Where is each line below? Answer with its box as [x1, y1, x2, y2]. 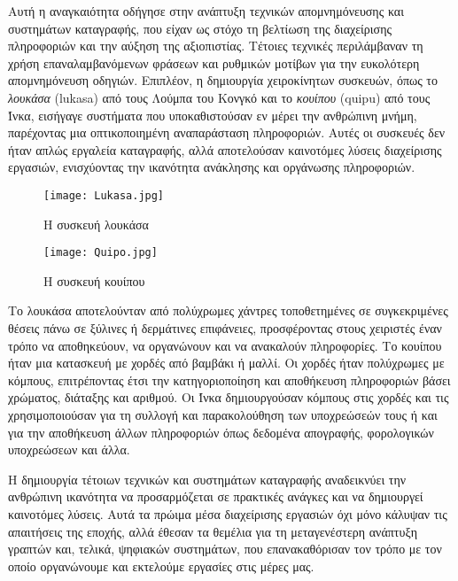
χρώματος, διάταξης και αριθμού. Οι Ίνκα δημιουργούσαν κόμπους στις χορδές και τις [8, 388, 449, 407]
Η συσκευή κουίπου [43, 271, 145, 290]
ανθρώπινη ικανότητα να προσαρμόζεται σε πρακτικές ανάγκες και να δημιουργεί [8, 487, 423, 506]
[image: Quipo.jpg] [43, 246, 158, 260]
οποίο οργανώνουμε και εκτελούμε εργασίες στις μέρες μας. [8, 556, 314, 575]
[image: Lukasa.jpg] [43, 189, 165, 202]
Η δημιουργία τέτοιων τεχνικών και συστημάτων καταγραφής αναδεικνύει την [8, 469, 407, 488]
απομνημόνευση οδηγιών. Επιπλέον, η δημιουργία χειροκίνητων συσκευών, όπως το [8, 71, 438, 89]
